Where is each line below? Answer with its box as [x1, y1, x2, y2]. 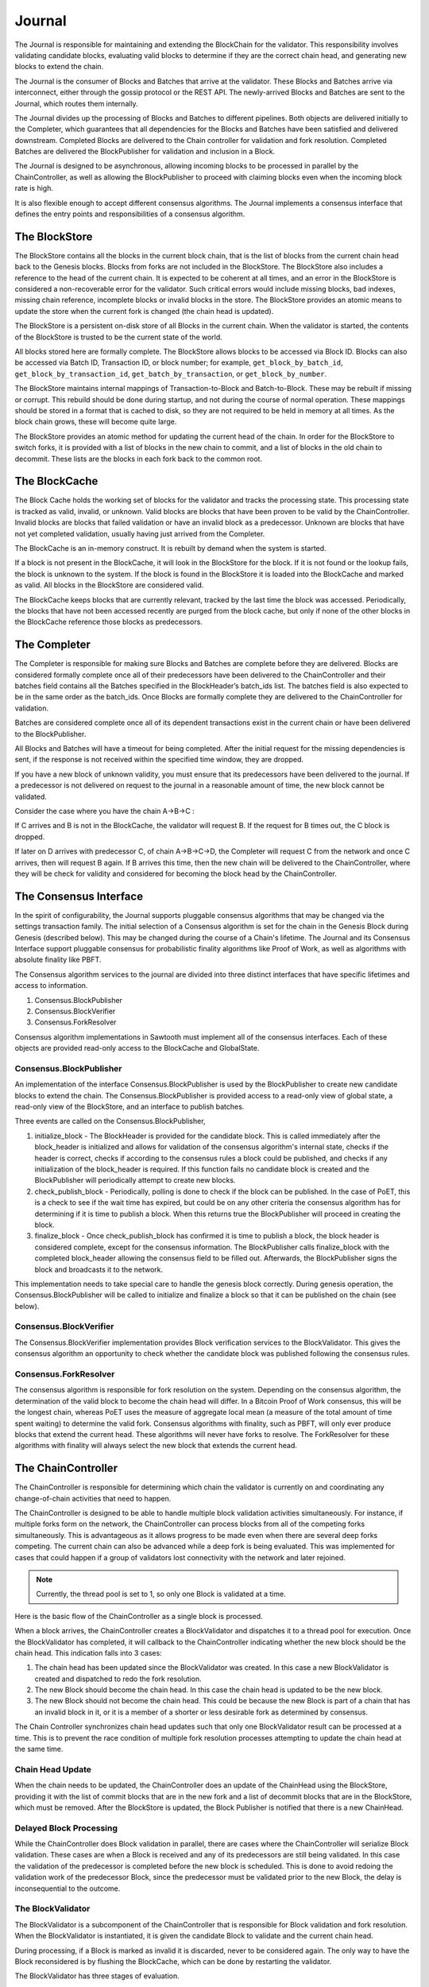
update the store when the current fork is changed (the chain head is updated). [14, 306, 274, 316]
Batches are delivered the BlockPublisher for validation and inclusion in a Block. [14, 147, 276, 157]
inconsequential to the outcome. [14, 1884, 121, 1893]
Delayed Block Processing [14, 1822, 118, 1834]
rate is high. [14, 184, 53, 193]
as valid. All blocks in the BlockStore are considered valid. [14, 580, 204, 590]
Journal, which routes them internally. [14, 99, 138, 108]
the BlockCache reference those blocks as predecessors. [14, 617, 203, 627]
